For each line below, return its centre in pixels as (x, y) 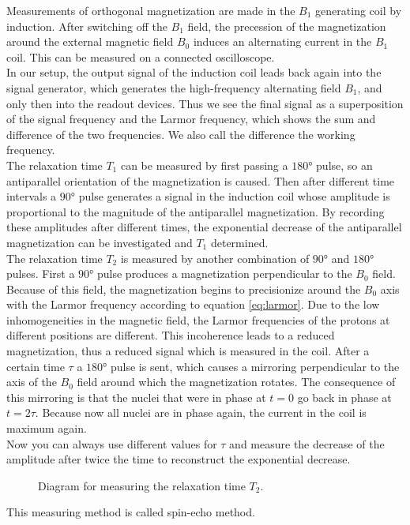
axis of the (32, 382)
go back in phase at (344, 397)
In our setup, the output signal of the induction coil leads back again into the (194, 72)
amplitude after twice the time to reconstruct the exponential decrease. (179, 459)
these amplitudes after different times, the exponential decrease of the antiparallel (204, 227)
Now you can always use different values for (112, 443)
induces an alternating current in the (282, 41)
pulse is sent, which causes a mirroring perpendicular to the (255, 366)
